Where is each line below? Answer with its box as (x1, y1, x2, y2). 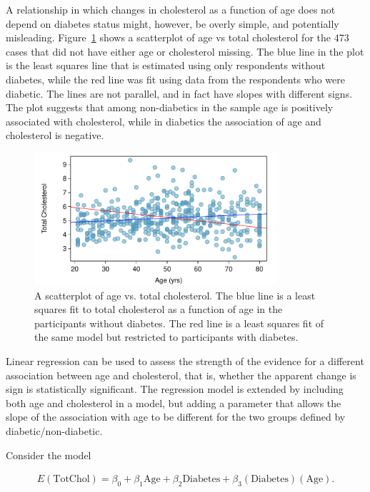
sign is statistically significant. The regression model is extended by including (6, 381, 344, 396)
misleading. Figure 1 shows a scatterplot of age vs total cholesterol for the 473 (6, 30, 349, 45)
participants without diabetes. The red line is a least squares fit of (34, 315, 324, 330)
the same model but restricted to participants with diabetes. (34, 329, 299, 344)
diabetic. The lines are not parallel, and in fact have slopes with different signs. (6, 86, 353, 101)
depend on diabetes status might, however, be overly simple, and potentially (6, 16, 339, 31)
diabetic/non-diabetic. (6, 424, 103, 439)
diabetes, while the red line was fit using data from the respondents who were (6, 71, 345, 86)
